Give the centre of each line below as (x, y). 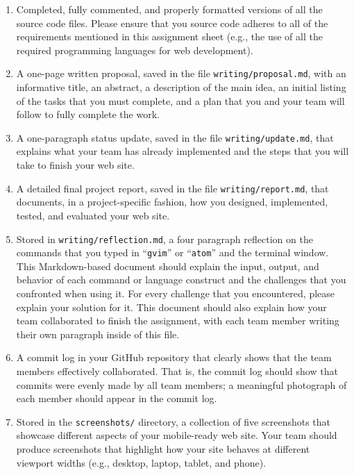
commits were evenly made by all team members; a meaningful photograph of (182, 384)
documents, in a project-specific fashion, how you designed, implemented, (172, 202)
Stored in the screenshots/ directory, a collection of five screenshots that (174, 421)
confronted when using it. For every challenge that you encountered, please (176, 293)
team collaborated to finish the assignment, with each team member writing (178, 320)
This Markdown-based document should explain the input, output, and (168, 266)
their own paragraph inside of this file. (98, 334)
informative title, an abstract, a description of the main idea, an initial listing (181, 87)
